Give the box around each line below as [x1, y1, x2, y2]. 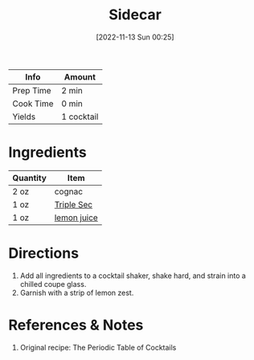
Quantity [12, 172, 47, 183]
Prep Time [12, 84, 51, 96]
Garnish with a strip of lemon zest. [19, 288, 134, 297]
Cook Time [12, 98, 54, 109]
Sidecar [108, 6, 162, 24]
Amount [63, 71, 96, 82]
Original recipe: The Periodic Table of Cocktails [19, 342, 177, 352]
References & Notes [8, 316, 144, 334]
